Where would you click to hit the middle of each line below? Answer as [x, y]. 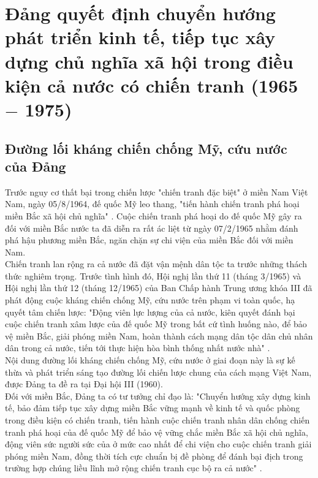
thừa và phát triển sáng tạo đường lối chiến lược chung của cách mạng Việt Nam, [158, 372]
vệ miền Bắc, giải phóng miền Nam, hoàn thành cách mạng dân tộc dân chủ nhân [159, 336]
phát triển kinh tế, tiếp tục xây [140, 37]
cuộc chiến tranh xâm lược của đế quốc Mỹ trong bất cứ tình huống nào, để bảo [156, 324]
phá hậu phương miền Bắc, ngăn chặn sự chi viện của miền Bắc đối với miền [149, 240]
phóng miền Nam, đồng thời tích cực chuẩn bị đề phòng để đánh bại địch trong [154, 456]
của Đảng [36, 166]
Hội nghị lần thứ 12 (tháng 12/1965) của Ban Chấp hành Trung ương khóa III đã [159, 288]
